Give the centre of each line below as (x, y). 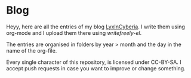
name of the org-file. (32, 50)
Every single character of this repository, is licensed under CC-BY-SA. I (94, 62)
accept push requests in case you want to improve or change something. (96, 68)
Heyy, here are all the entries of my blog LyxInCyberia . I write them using (95, 27)
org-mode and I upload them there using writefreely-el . (74, 32)
